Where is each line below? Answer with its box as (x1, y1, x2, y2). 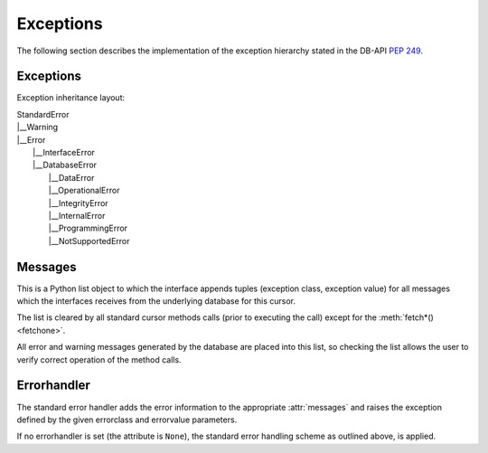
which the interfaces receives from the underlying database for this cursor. (16, 296, 296, 307)
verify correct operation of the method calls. (16, 354, 182, 365)
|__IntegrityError (48, 197, 108, 208)
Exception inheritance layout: (16, 92, 126, 103)
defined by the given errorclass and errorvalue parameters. (16, 414, 238, 425)
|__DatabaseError (33, 159, 98, 171)
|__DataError (48, 172, 95, 183)
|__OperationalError (48, 185, 120, 196)
